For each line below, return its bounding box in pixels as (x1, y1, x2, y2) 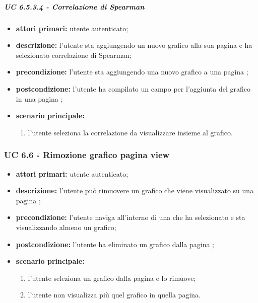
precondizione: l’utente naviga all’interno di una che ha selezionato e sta (16, 212, 245, 222)
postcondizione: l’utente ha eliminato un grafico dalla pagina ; (16, 239, 215, 249)
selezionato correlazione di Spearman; (16, 49, 132, 60)
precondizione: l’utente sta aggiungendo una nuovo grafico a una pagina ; (16, 66, 248, 77)
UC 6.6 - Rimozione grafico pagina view (4, 148, 170, 161)
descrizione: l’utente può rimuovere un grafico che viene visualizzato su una (16, 185, 254, 196)
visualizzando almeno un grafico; (16, 221, 116, 232)
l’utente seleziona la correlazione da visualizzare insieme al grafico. (28, 127, 233, 137)
